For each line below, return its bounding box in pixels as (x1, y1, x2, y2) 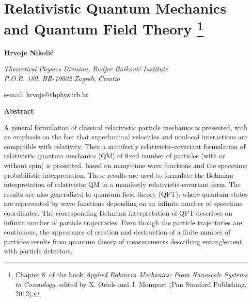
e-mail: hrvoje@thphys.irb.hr (4, 89, 89, 100)
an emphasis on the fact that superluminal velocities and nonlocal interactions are (4, 132, 248, 142)
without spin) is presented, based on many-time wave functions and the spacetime (4, 160, 248, 170)
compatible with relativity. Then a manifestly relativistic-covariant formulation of (4, 141, 246, 151)
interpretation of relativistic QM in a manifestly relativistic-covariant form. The (4, 179, 241, 189)
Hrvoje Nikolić (4, 47, 54, 57)
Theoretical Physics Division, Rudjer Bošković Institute (4, 64, 168, 74)
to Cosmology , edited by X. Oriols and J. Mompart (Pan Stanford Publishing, (15, 279, 247, 289)
